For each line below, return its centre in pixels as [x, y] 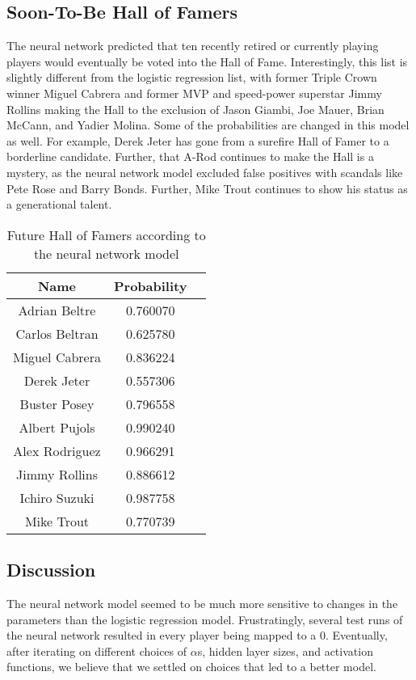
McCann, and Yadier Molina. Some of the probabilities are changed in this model [208, 125]
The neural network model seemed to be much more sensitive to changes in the [202, 603]
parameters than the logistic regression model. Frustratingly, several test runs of [205, 619]
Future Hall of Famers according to [106, 234]
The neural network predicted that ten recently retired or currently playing [193, 46]
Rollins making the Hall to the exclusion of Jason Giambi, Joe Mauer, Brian [195, 109]
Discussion [51, 570]
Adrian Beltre [57, 310]
